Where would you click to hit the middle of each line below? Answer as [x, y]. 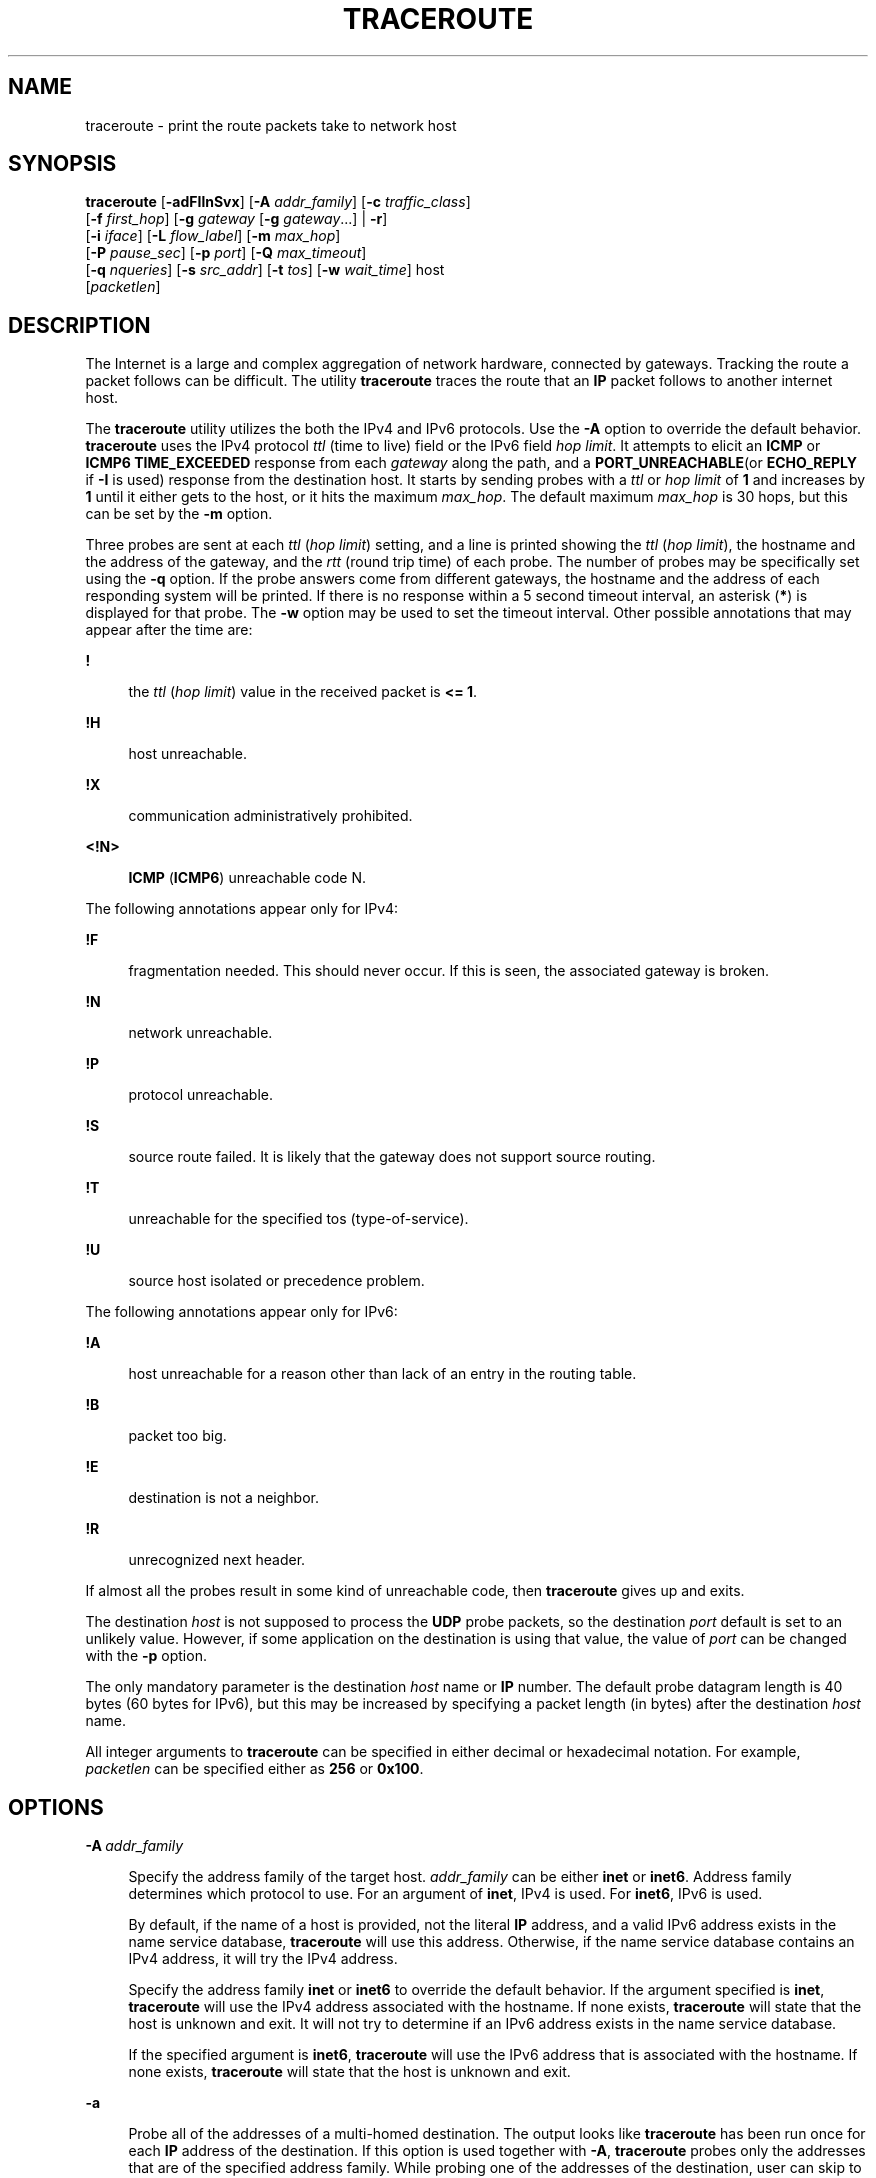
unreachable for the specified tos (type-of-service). [298, 1219]
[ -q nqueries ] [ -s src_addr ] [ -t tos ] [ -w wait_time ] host [265, 270]
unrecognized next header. [217, 1560]
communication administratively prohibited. [270, 816]
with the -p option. [146, 1656]
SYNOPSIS [62, 164]
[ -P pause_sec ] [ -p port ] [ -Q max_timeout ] [226, 253]
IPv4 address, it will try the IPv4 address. [263, 1959]
